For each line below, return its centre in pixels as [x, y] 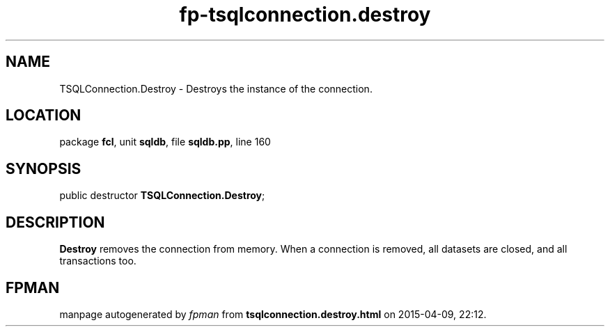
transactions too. [98, 261]
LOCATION [44, 116]
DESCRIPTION [55, 222]
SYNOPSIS [44, 168]
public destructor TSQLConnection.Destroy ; [162, 196]
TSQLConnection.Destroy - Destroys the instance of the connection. [216, 88]
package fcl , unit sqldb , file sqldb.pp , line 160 [165, 142]
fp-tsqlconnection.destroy [305, 15]
